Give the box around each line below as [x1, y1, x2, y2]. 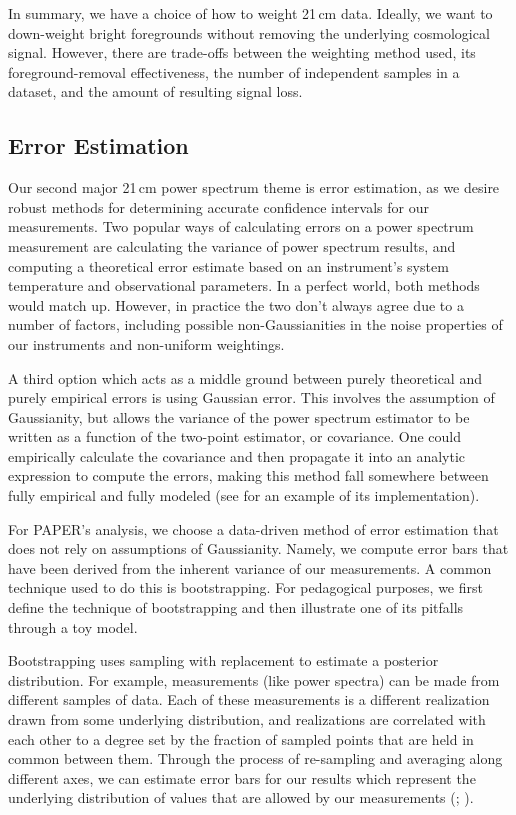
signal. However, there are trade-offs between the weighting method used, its [8, 42, 476, 63]
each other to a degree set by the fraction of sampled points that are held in [8, 728, 474, 749]
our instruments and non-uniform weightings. [8, 333, 285, 354]
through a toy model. [8, 616, 138, 637]
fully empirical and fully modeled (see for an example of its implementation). [8, 485, 480, 506]
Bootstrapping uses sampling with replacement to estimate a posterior [8, 650, 439, 671]
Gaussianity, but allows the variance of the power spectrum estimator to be [8, 406, 470, 427]
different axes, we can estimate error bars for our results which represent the [8, 767, 476, 788]
